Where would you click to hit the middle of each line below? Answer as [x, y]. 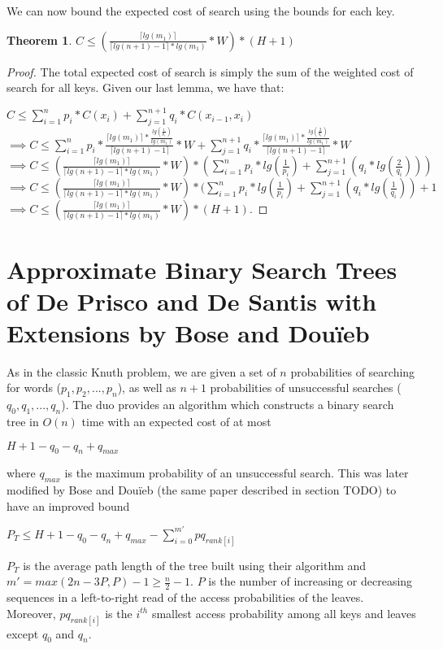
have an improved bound [68, 505]
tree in [23, 422]
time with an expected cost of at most [176, 422]
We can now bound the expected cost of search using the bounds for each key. [201, 11]
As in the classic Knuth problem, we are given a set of [141, 371]
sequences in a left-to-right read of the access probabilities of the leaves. [185, 597]
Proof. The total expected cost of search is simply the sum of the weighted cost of [210, 71]
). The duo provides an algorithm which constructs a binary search [228, 405]
